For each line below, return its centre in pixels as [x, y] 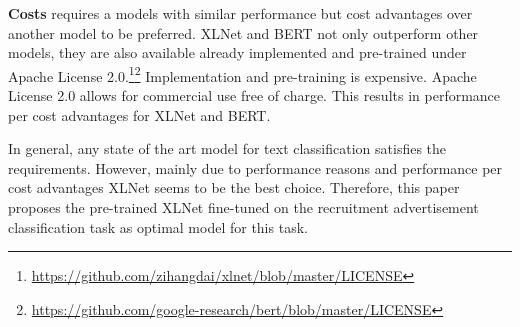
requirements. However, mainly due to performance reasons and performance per [255, 167]
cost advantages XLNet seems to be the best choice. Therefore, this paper [234, 187]
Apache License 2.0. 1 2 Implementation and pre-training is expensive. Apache [242, 74]
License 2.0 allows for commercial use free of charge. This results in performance [254, 95]
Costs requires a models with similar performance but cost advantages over [240, 13]
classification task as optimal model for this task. [158, 226]
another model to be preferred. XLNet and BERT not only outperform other [243, 32]
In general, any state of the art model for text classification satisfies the [227, 148]
